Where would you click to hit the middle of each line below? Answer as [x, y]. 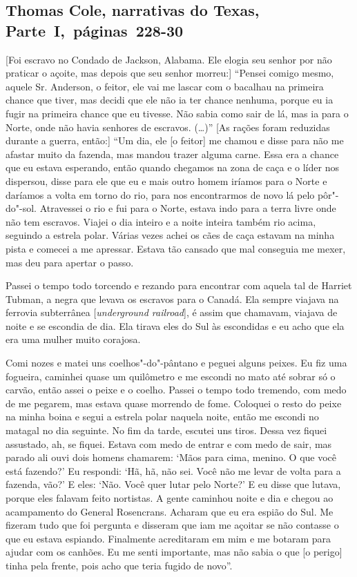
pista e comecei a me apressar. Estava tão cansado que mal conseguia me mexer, [176, 248]
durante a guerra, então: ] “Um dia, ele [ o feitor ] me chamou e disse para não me [175, 140]
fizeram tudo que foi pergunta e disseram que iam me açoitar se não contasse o [172, 525]
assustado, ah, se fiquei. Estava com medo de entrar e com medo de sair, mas [169, 443]
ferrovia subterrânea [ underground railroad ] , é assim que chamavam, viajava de [172, 312]
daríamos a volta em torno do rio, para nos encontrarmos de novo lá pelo [160, 194]
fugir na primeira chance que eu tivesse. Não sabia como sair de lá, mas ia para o [177, 113]
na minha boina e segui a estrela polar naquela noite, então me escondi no [162, 417]
